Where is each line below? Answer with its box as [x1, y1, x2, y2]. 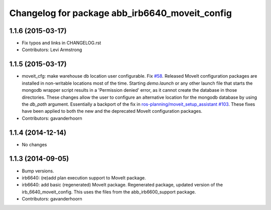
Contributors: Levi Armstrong [22, 47, 82, 53]
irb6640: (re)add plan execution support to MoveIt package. [22, 174, 146, 180]
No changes [22, 141, 47, 147]
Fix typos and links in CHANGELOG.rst [22, 40, 101, 46]
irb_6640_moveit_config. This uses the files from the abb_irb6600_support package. [22, 188, 196, 195]
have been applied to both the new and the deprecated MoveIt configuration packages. [22, 108, 203, 114]
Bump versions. [22, 168, 55, 174]
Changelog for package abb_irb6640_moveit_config [9, 8, 232, 19]
